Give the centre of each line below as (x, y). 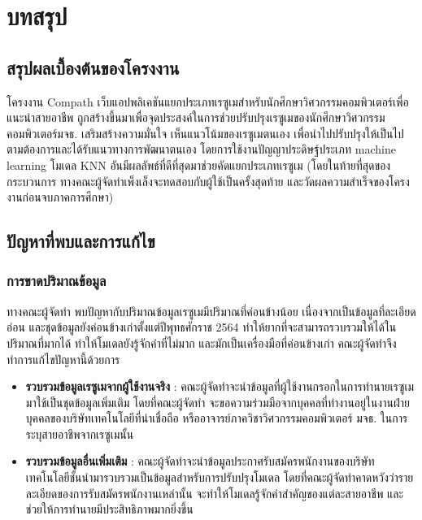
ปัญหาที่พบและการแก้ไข (81, 241)
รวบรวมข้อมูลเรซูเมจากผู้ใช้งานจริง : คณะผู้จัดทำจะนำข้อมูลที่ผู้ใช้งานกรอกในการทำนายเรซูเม (220, 386)
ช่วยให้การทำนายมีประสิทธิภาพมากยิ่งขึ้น (109, 509)
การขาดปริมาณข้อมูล (57, 281)
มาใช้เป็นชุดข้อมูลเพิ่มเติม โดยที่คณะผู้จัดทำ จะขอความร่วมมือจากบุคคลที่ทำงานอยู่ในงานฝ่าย (218, 402)
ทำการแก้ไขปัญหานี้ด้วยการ (63, 359)
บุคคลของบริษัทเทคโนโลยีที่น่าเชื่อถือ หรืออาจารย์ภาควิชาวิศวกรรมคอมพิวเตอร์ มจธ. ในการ (217, 418)
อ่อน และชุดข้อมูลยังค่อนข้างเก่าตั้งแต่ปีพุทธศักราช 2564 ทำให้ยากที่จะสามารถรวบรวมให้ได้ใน (202, 327)
